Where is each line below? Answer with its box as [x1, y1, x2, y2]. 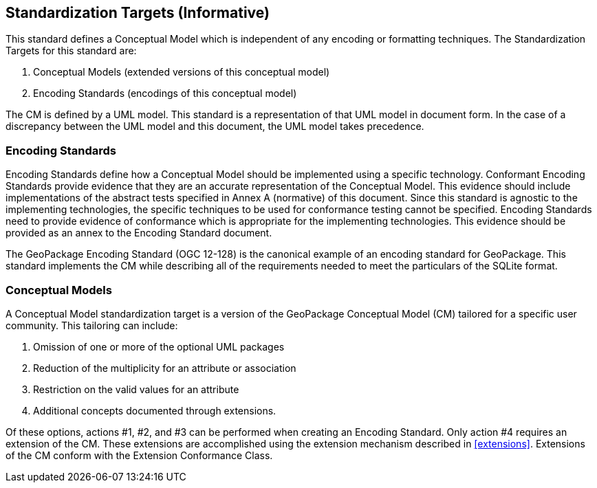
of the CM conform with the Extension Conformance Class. [6, 449, 273, 461]
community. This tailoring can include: [6, 319, 178, 331]
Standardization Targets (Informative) [6, 4, 270, 21]
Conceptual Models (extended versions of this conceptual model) [33, 66, 330, 78]
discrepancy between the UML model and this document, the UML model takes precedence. [6, 120, 424, 133]
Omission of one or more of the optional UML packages [33, 340, 285, 353]
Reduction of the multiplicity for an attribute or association [33, 362, 296, 374]
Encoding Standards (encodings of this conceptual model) [33, 87, 297, 100]
